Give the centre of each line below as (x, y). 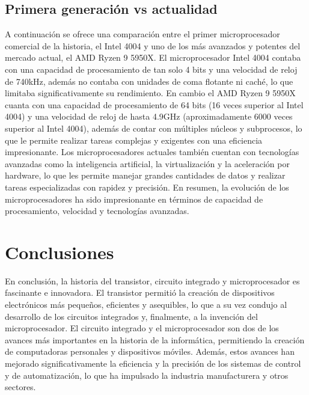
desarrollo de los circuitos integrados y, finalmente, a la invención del (131, 316)
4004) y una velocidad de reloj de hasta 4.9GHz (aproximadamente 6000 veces (149, 116)
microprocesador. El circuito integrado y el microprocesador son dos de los (142, 328)
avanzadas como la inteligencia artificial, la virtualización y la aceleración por (147, 163)
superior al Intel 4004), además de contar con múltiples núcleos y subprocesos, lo (154, 128)
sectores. (20, 387)
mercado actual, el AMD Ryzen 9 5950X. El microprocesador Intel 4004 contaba (153, 57)
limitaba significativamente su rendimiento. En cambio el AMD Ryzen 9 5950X (150, 93)
